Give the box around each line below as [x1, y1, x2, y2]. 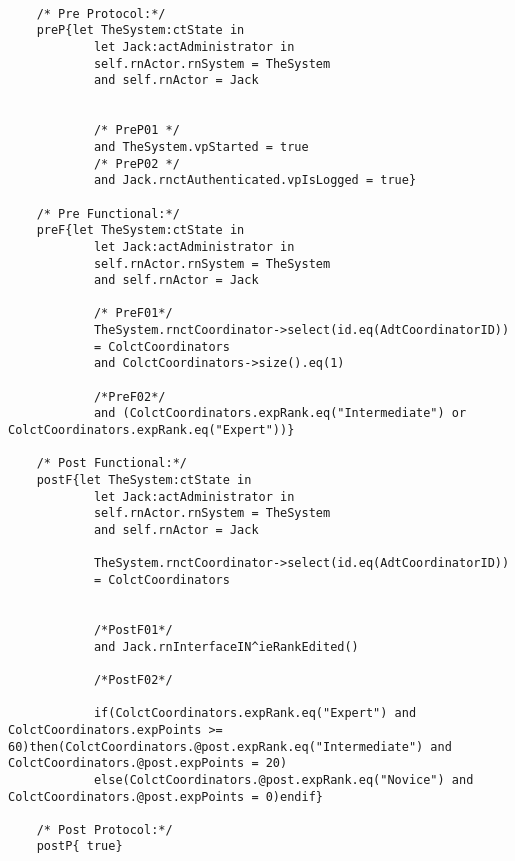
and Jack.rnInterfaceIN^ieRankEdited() [93, 639, 359, 654]
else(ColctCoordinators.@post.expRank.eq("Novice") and [93, 772, 474, 787]
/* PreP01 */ [93, 123, 180, 138]
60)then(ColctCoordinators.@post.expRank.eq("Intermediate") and [8, 739, 452, 754]
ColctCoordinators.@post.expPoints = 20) [8, 756, 288, 771]
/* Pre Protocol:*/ [36, 6, 166, 21]
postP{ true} [36, 839, 123, 854]
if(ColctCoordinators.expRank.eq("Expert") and [93, 706, 417, 721]
